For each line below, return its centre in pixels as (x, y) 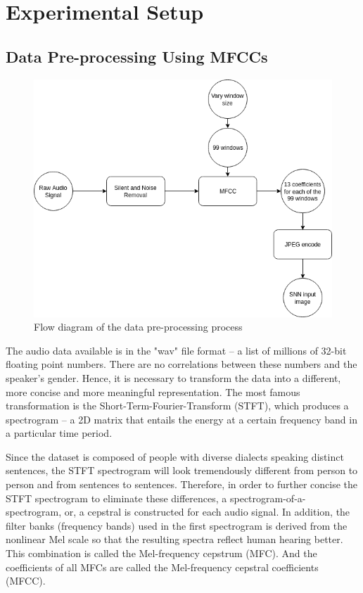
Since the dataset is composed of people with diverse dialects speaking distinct (175, 456)
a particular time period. (59, 433)
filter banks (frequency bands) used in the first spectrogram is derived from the (177, 525)
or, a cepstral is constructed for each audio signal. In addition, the (207, 512)
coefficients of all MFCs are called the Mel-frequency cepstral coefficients (162, 567)
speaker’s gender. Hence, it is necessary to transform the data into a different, (173, 377)
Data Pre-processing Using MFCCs (137, 56)
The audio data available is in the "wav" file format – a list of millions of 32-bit (176, 350)
